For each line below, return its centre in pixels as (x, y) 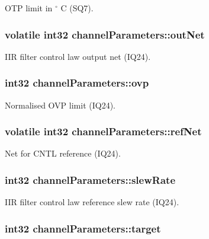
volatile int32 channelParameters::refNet (103, 131)
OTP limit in (29, 8)
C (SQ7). (77, 8)
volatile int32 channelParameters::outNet (105, 34)
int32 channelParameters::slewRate (90, 179)
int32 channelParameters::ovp (77, 83)
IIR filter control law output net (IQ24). (78, 56)
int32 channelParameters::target (83, 228)
